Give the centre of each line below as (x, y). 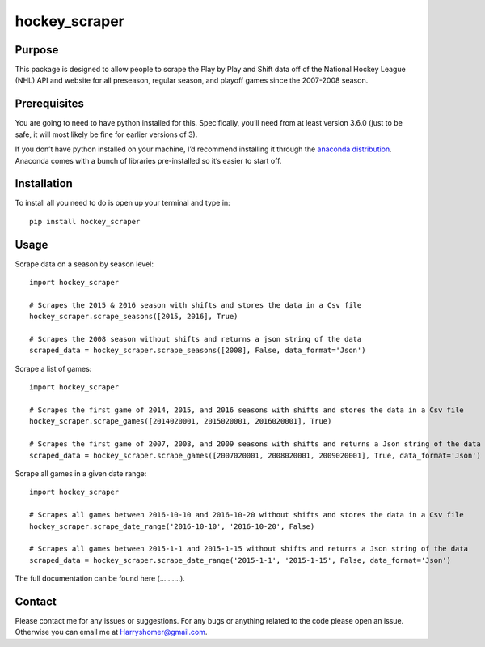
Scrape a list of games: (53, 368)
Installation (44, 183)
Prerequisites (49, 104)
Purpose (37, 50)
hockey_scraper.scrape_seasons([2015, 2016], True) (134, 317)
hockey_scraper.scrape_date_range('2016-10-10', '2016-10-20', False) (172, 526)
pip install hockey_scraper (85, 221)
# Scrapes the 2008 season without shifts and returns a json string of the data (196, 339)
